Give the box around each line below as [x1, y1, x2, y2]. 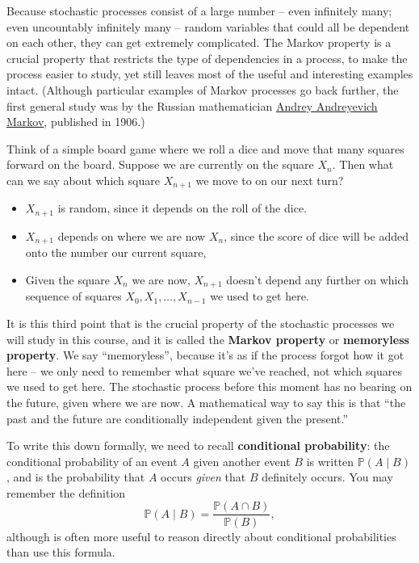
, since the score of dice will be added [224, 227, 409, 244]
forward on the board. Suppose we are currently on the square [6, 156, 314, 173]
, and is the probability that [6, 468, 145, 485]
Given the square [25, 271, 110, 288]
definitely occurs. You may [262, 468, 393, 485]
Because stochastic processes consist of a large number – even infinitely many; [6, 2, 392, 19]
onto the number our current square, [25, 244, 207, 261]
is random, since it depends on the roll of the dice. [57, 200, 307, 216]
